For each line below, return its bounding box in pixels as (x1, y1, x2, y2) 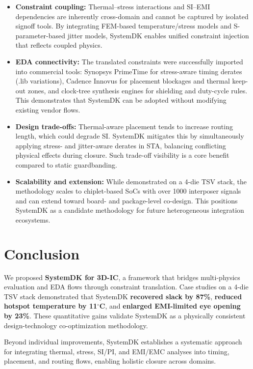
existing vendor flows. (15, 104, 80, 114)
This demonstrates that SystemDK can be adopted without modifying (15, 95, 227, 105)
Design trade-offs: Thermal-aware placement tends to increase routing (15, 121, 233, 131)
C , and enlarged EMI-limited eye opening (99, 301, 241, 311)
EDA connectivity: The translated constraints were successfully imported (15, 56, 243, 66)
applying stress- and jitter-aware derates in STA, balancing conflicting (15, 140, 226, 150)
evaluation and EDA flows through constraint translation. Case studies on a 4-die (4, 282, 249, 292)
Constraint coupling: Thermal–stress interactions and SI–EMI (15, 1, 210, 11)
